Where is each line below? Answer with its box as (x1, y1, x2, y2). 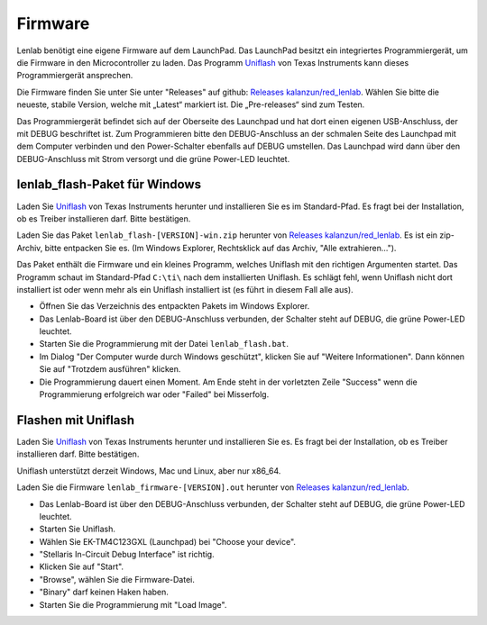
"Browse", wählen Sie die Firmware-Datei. (39, 574, 196, 584)
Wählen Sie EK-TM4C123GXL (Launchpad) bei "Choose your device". (39, 536, 297, 547)
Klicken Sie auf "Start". (39, 561, 124, 572)
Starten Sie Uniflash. (39, 523, 116, 535)
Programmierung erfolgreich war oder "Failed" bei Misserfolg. (39, 389, 270, 400)
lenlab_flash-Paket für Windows (16, 177, 202, 193)
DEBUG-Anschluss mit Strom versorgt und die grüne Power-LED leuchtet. (16, 153, 290, 164)
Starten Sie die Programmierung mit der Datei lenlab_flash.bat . (39, 339, 289, 349)
